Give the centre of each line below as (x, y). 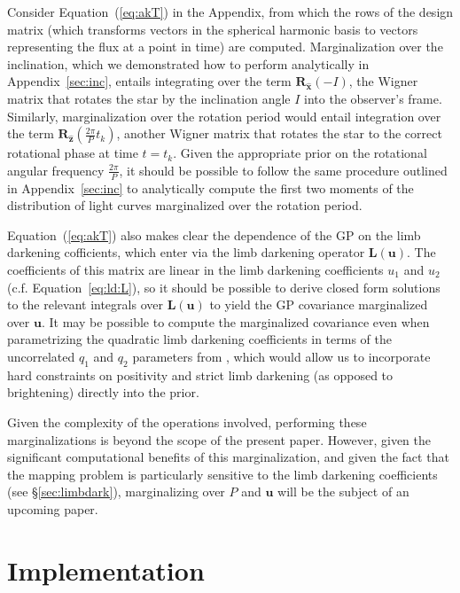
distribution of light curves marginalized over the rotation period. (185, 205)
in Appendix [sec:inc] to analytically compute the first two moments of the (211, 187)
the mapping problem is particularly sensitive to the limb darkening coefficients (222, 474)
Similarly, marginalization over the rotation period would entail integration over (224, 116)
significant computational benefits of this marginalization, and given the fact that (228, 457)
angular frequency (56, 170)
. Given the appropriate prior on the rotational (300, 153)
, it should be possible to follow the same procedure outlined (283, 170)
